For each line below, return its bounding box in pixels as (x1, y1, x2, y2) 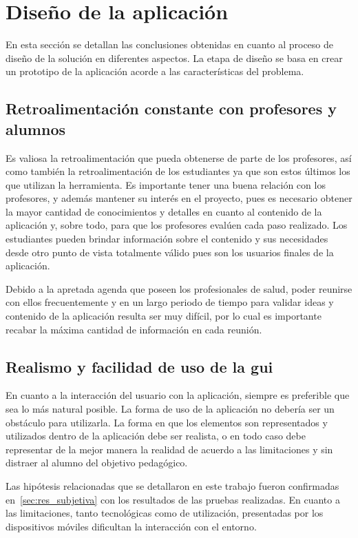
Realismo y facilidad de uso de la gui (6, 355, 273, 377)
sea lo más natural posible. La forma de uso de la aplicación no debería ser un (6, 402, 335, 416)
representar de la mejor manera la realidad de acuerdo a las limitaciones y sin (6, 442, 333, 456)
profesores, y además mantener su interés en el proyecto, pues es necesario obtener (6, 191, 352, 205)
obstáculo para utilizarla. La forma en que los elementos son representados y (6, 415, 328, 429)
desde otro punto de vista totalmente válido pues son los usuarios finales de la (6, 245, 334, 259)
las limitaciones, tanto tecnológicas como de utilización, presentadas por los (6, 506, 324, 520)
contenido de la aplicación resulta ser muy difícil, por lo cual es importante (6, 309, 322, 323)
